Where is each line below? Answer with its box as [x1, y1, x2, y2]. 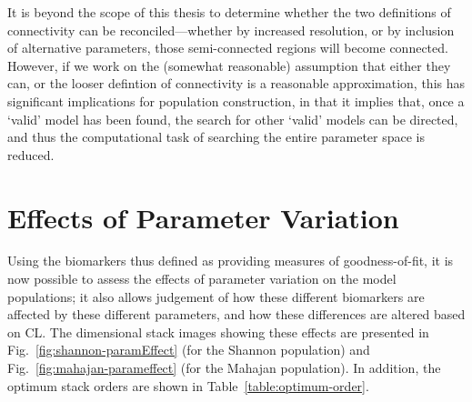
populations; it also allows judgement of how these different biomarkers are [7, 286, 425, 306]
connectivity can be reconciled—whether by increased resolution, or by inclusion [7, 20, 455, 39]
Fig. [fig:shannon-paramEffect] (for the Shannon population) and [7, 340, 370, 359]
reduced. [7, 145, 55, 164]
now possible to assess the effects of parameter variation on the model [7, 269, 397, 288]
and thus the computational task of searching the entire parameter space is [7, 127, 426, 146]
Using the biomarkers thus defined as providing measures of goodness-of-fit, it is [7, 251, 454, 270]
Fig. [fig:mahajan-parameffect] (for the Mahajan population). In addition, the [7, 358, 441, 377]
